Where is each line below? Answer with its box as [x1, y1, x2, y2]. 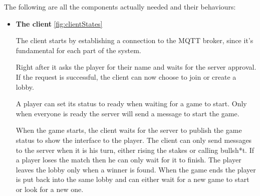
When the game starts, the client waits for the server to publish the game [16, 125, 242, 135]
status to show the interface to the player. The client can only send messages [16, 134, 252, 145]
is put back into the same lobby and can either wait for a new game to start [16, 174, 249, 184]
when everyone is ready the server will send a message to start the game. [16, 108, 239, 118]
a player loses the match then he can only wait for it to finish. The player [16, 154, 241, 165]
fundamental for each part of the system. [16, 45, 141, 55]
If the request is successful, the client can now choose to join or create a [16, 71, 236, 82]
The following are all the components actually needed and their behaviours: [4, 2, 236, 12]
